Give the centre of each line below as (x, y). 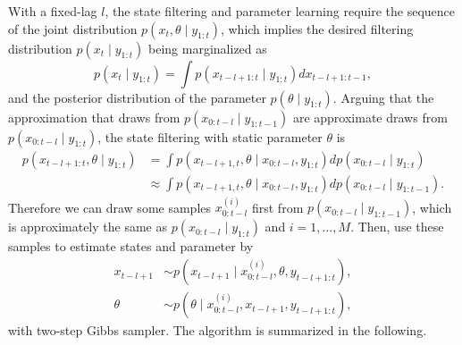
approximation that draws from (94, 117)
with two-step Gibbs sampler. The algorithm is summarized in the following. (218, 330)
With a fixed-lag (53, 11)
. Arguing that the (383, 97)
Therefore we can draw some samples (110, 207)
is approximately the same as (88, 227)
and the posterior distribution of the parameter (137, 97)
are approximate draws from (370, 117)
